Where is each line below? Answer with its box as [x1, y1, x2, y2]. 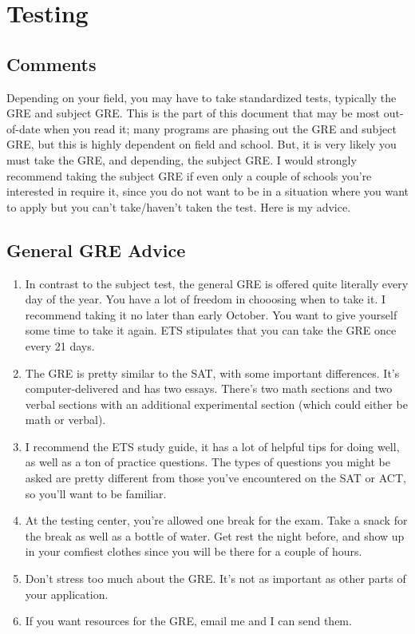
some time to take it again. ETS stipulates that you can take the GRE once [25, 322, 397, 339]
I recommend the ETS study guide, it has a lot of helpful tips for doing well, [25, 438, 400, 454]
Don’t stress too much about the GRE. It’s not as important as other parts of [25, 570, 406, 587]
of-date [6, 120, 41, 137]
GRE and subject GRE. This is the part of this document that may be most [6, 105, 381, 121]
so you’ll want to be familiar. [25, 485, 167, 501]
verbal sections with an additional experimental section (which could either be [25, 395, 408, 412]
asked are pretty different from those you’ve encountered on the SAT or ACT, [25, 470, 406, 486]
